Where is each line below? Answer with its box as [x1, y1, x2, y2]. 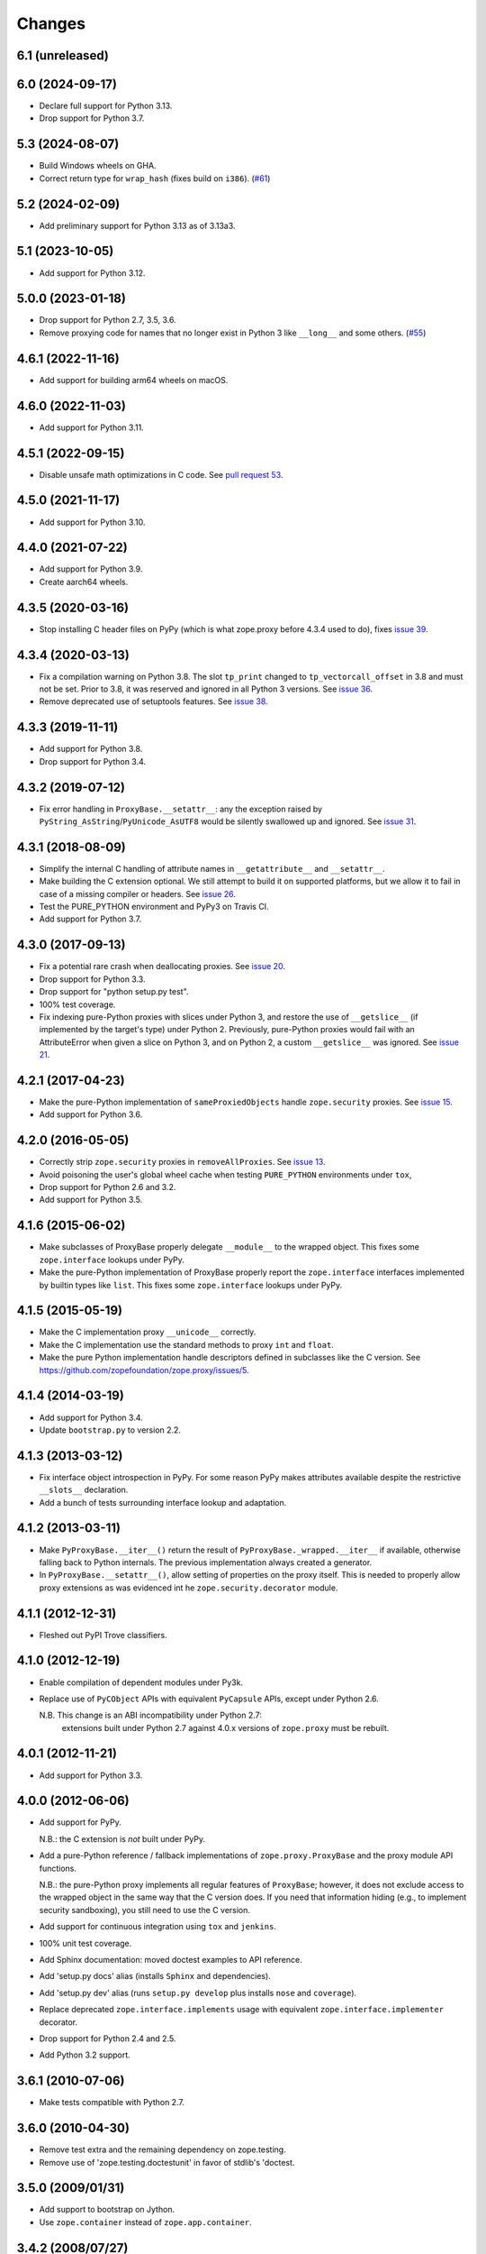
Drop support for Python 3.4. [39, 756, 147, 766]
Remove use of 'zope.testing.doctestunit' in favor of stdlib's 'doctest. [39, 2157, 295, 2167]
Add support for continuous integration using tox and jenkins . [39, 1921, 276, 1932]
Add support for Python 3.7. [39, 913, 142, 924]
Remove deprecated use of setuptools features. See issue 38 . [39, 696, 269, 707]
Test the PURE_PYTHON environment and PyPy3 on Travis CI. [39, 902, 269, 912]
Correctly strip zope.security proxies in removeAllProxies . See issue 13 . [39, 1157, 326, 1168]
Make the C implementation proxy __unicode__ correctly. [39, 1326, 256, 1338]
